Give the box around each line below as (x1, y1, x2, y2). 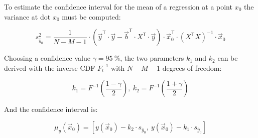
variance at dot (4, 11, 51, 22)
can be (217, 53, 238, 63)
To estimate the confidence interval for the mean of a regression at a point (4, 2, 232, 12)
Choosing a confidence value (4, 53, 90, 63)
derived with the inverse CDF (4, 62, 95, 73)
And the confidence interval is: (4, 104, 98, 114)
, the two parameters (120, 53, 184, 63)
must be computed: (62, 11, 121, 22)
